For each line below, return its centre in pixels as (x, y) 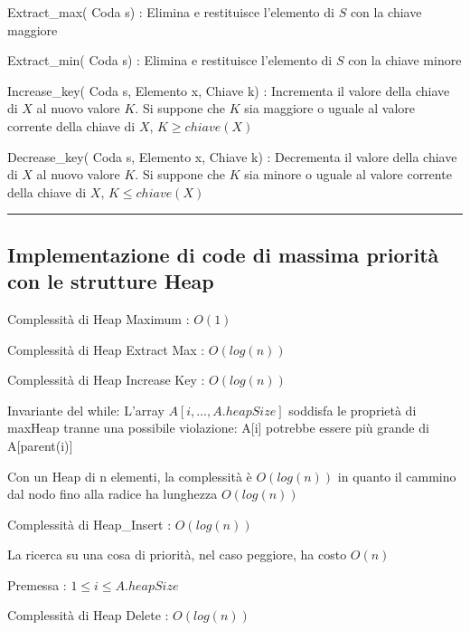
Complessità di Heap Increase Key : (106, 380)
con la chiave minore (405, 60)
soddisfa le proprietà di (352, 410)
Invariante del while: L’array (86, 410)
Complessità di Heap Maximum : (99, 318)
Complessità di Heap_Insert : (89, 524)
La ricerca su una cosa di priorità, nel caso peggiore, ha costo (177, 555)
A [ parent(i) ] (40, 445)
